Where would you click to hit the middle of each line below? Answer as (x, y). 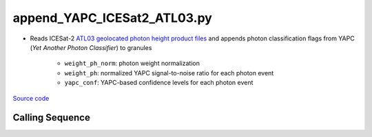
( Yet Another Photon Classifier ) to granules (91, 47)
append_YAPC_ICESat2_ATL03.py (113, 18)
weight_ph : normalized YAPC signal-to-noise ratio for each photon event (169, 73)
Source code (31, 98)
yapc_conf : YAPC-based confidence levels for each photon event (159, 83)
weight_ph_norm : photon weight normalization (132, 63)
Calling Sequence (52, 117)
